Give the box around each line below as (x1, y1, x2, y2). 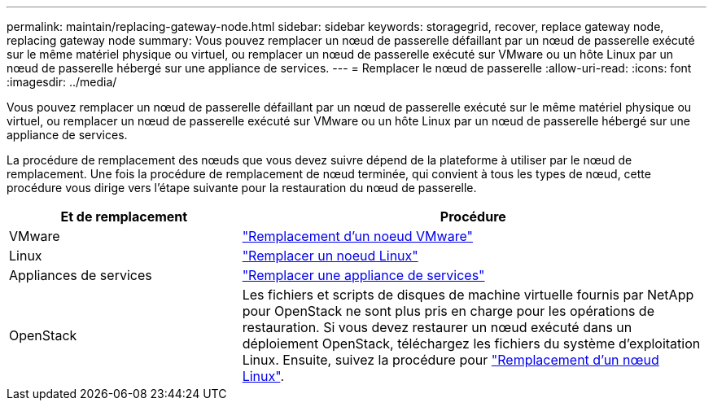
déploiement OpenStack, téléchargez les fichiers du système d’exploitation (242, 335, 701, 352)
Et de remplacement (60, 208, 188, 225)
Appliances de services (9, 267, 152, 283)
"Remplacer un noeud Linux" (242, 247, 418, 264)
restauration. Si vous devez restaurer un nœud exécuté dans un (242, 319, 632, 335)
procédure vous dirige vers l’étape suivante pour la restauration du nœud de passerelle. (7, 181, 477, 195)
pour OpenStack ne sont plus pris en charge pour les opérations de (242, 303, 654, 319)
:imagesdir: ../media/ (7, 75, 117, 89)
